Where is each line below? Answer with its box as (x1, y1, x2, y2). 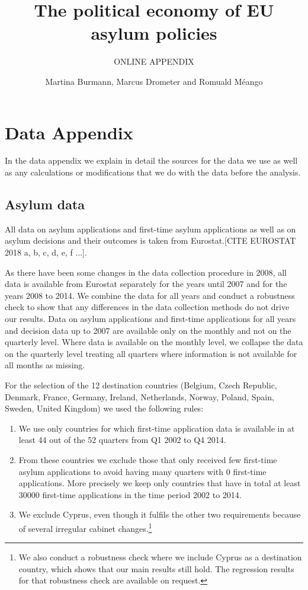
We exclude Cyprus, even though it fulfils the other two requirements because (18, 508, 301, 521)
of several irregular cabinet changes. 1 (18, 520, 152, 534)
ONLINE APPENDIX (114, 55, 194, 68)
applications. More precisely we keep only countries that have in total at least (18, 477, 301, 489)
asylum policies (91, 21, 217, 45)
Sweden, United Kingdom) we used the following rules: (5, 402, 204, 414)
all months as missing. (5, 359, 85, 371)
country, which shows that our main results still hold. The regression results (18, 562, 294, 575)
